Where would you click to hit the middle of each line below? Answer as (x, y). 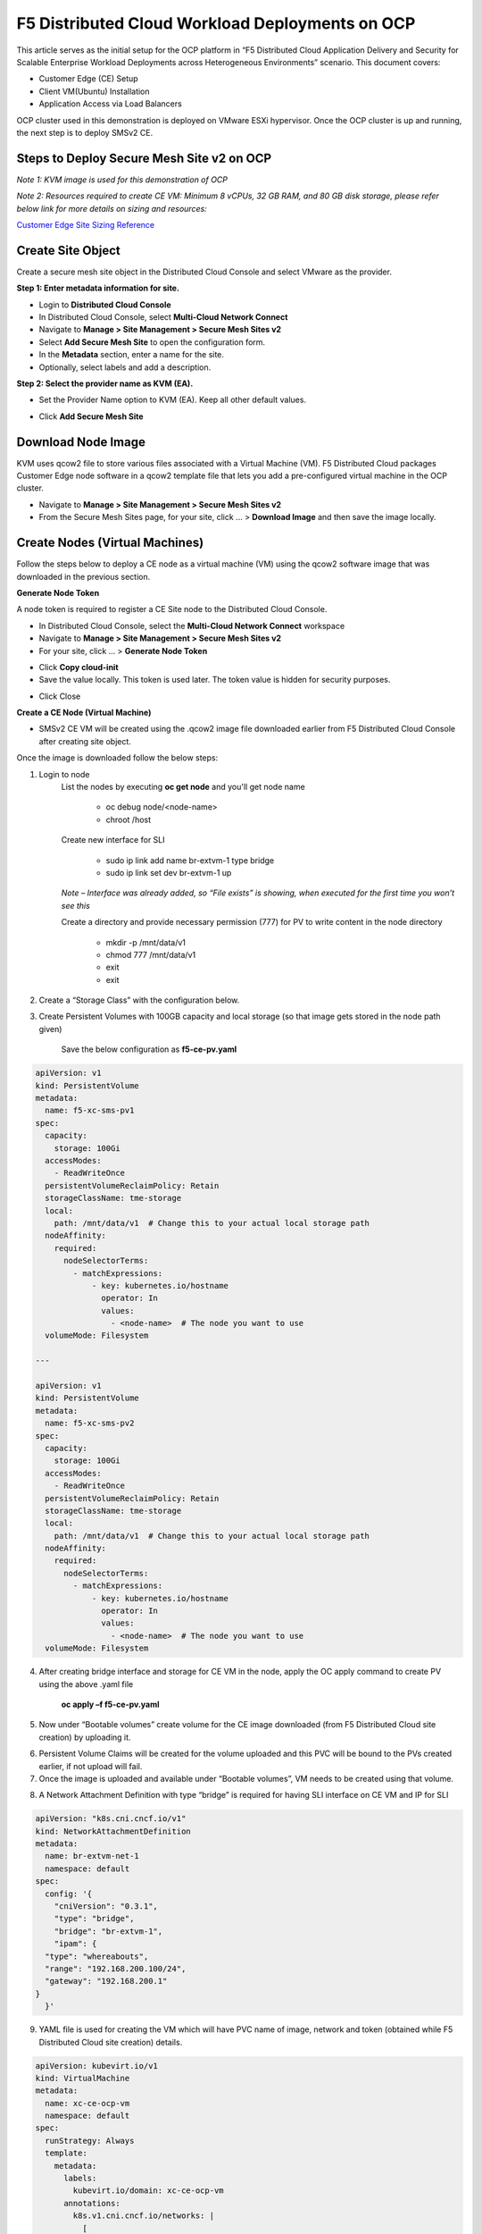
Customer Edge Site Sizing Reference (86, 224)
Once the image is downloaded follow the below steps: (117, 758)
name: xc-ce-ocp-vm (87, 2103)
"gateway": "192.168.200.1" (106, 1981)
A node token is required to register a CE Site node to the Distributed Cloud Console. (172, 609)
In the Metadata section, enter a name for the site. (132, 355)
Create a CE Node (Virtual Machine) (84, 713)
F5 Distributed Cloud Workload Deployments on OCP (216, 23)
